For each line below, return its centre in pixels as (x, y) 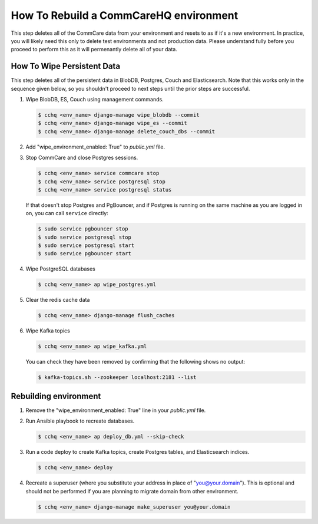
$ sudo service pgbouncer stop (83, 229)
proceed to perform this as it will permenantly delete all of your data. (94, 50)
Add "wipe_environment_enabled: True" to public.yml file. (95, 147)
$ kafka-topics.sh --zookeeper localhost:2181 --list (117, 378)
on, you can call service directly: (67, 213)
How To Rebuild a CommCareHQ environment (125, 15)
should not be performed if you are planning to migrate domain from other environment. (132, 491)
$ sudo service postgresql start (86, 245)
